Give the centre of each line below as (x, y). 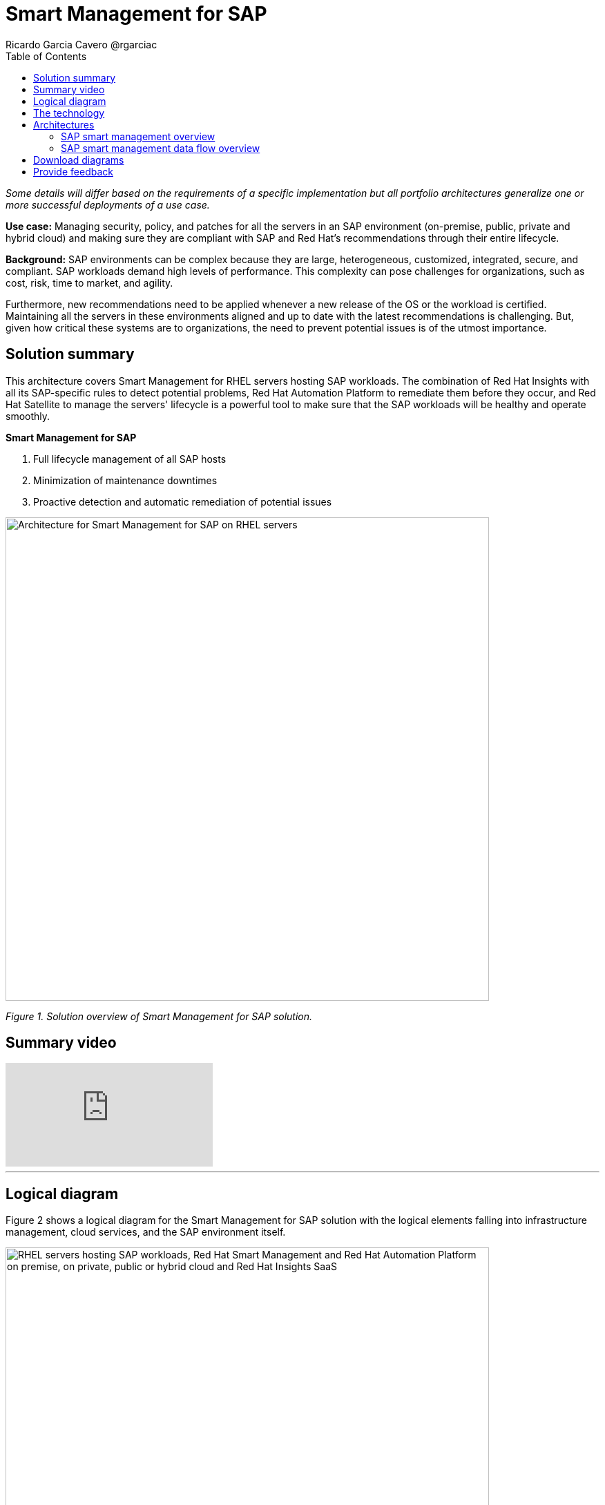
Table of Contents (46, 56)
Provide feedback (73, 171)
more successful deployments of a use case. (108, 204)
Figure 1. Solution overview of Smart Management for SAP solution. (159, 1016)
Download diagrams (79, 160)
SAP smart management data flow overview (161, 148)
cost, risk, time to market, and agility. (89, 282)
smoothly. (28, 416)
